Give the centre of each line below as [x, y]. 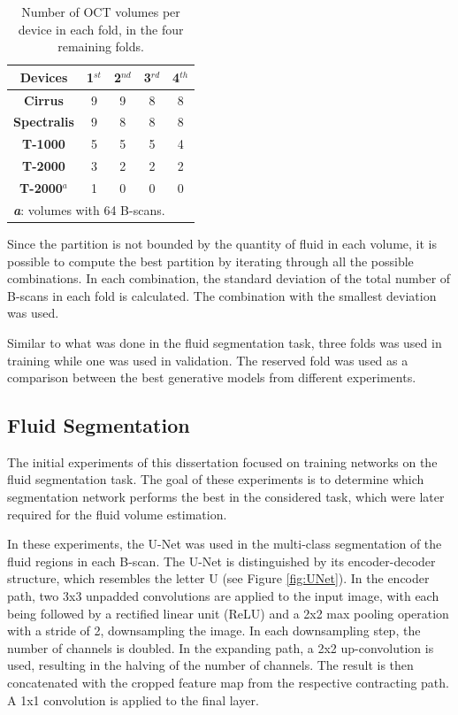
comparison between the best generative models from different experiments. [212, 377]
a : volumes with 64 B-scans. [89, 209]
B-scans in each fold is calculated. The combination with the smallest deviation [222, 295]
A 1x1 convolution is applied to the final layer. [133, 700]
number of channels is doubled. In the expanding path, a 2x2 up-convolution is [221, 647]
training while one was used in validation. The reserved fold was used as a [208, 360]
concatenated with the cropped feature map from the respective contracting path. [228, 683]
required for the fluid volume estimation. [117, 514]
